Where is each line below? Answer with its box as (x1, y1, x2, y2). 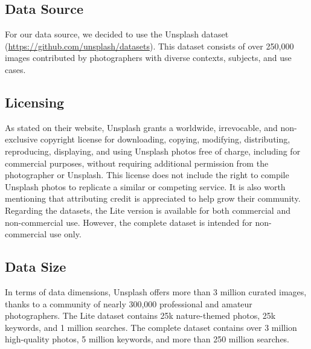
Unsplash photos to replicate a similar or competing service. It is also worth (5, 180, 286, 193)
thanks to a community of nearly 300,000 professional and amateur (5, 297, 252, 310)
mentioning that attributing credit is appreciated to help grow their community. (5, 192, 301, 205)
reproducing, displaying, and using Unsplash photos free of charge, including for (5, 144, 301, 157)
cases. (5, 63, 26, 75)
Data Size (5, 257, 66, 276)
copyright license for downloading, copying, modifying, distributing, (40, 133, 290, 146)
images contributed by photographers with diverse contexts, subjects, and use (5, 51, 292, 64)
